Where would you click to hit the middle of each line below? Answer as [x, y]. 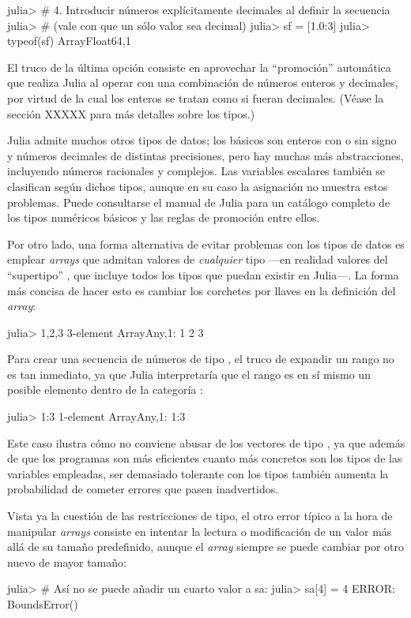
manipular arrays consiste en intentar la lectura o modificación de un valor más [200, 531]
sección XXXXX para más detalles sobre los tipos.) [131, 113]
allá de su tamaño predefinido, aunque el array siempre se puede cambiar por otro [206, 547]
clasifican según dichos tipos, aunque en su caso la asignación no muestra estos [198, 186]
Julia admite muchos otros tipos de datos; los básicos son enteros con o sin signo [202, 140]
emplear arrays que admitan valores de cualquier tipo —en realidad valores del [198, 259]
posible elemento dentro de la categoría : [105, 390]
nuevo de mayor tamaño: [67, 562]
